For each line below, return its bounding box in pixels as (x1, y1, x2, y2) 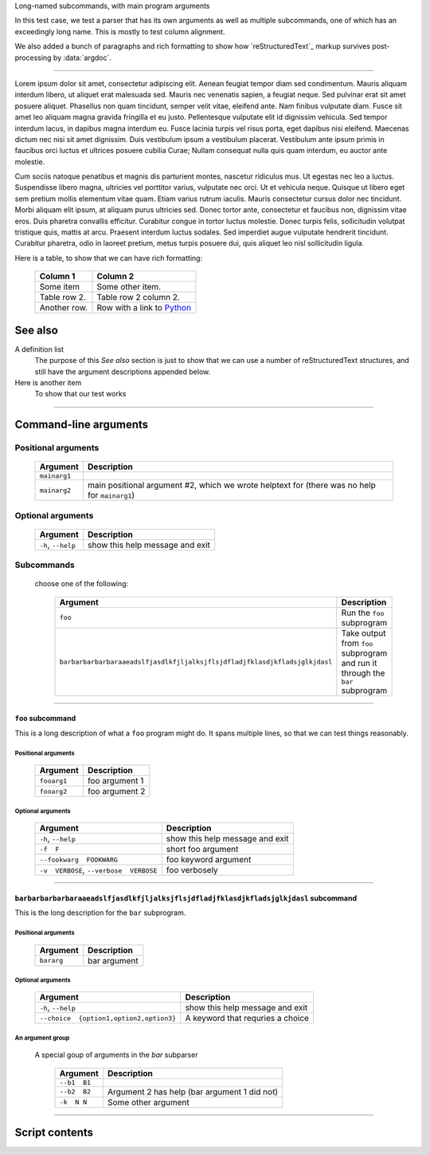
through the (341, 667, 385, 678)
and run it (341, 657, 377, 668)
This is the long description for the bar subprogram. (14, 908, 186, 917)
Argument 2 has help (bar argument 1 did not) (107, 1086, 279, 1097)
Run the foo (341, 607, 385, 618)
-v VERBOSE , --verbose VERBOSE (39, 865, 158, 876)
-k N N (59, 1098, 88, 1106)
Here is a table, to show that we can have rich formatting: (14, 253, 203, 262)
